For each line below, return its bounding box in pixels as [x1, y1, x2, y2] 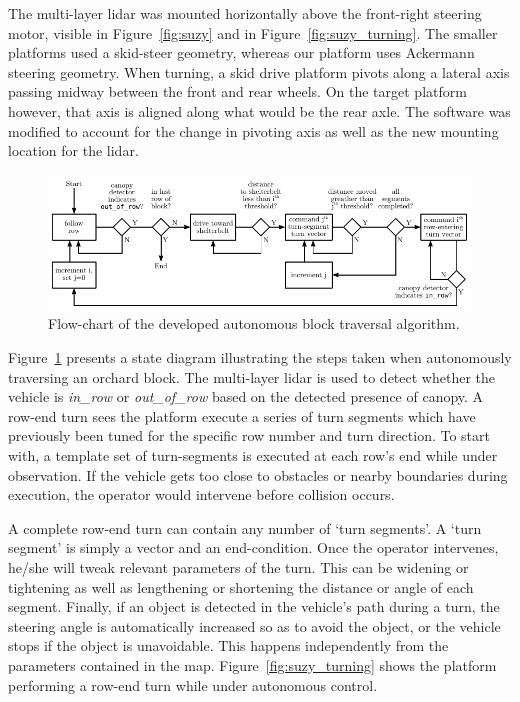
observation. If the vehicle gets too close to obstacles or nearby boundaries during [8, 464, 508, 485]
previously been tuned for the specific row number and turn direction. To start [8, 425, 490, 446]
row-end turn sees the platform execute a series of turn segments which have [8, 405, 476, 426]
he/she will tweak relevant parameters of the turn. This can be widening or [8, 556, 469, 577]
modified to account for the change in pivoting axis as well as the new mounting [8, 120, 499, 141]
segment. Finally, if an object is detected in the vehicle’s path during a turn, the [8, 596, 500, 617]
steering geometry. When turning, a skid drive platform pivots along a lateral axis [8, 61, 510, 82]
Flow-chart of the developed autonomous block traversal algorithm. [48, 313, 460, 334]
